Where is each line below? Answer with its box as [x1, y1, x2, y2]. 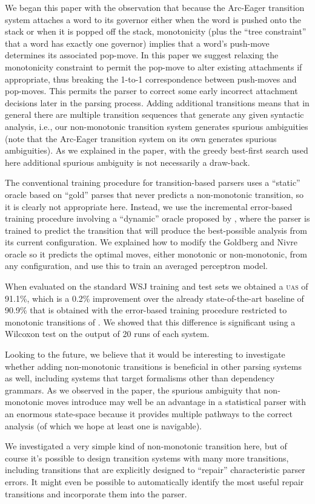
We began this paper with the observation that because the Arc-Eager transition [5, 1, 305, 13]
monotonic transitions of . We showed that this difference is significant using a [5, 315, 296, 328]
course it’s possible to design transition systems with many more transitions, [5, 451, 289, 464]
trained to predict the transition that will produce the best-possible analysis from [5, 223, 307, 236]
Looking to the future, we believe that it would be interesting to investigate [5, 348, 285, 361]
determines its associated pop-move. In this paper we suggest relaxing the [5, 49, 279, 61]
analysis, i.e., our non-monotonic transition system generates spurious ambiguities [5, 120, 308, 132]
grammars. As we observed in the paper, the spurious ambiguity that [5, 383, 261, 396]
